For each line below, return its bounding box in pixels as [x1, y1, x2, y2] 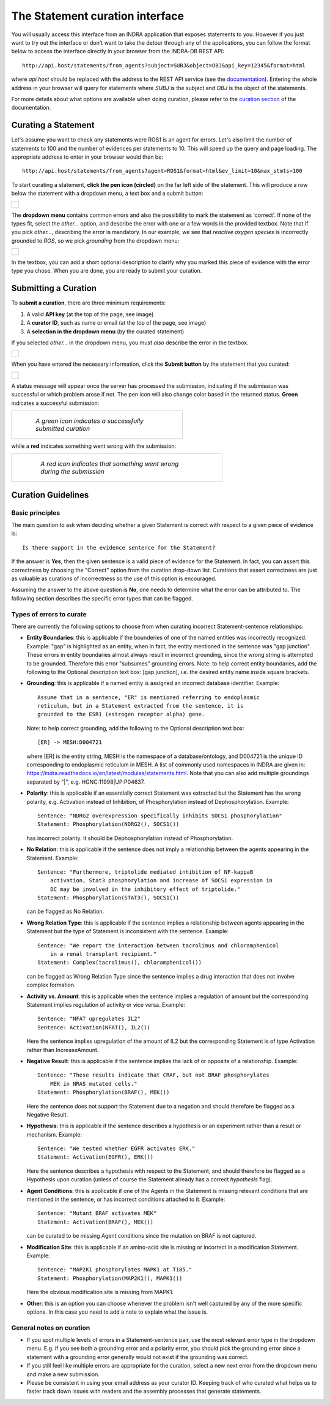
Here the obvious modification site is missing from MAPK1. [26, 1289, 174, 1296]
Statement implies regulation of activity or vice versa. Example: [26, 1001, 186, 1008]
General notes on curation [11, 1324, 90, 1332]
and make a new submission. [26, 1370, 100, 1378]
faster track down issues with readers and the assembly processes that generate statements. [26, 1388, 262, 1395]
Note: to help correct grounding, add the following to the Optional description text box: [26, 724, 244, 732]
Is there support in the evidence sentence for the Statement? [22, 544, 216, 551]
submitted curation [35, 424, 90, 433]
